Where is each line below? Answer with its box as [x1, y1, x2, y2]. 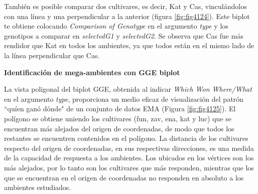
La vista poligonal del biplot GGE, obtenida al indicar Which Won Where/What [4, 84, 252, 94]
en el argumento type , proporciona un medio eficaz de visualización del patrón [4, 93, 243, 104]
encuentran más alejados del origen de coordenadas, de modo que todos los [4, 123, 234, 133]
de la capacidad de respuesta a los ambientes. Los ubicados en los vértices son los [4, 152, 254, 163]
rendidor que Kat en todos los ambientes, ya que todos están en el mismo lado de [4, 40, 254, 51]
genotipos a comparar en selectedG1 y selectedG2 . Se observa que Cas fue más [4, 30, 243, 41]
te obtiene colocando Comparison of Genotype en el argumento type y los [4, 21, 228, 31]
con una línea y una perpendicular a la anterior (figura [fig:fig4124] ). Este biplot [4, 11, 250, 21]
